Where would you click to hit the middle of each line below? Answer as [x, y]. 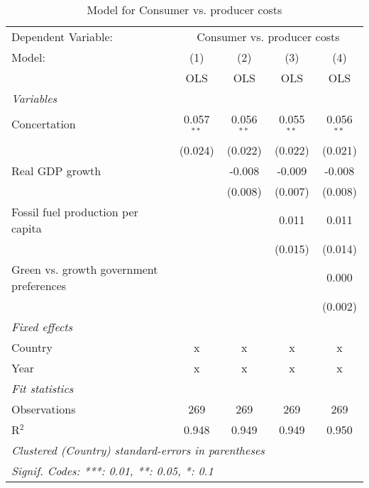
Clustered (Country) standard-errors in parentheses [138, 450]
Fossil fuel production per [75, 211]
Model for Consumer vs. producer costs [184, 10]
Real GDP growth [56, 170]
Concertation [44, 124]
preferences [39, 285]
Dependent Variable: [62, 37]
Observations [44, 409]
